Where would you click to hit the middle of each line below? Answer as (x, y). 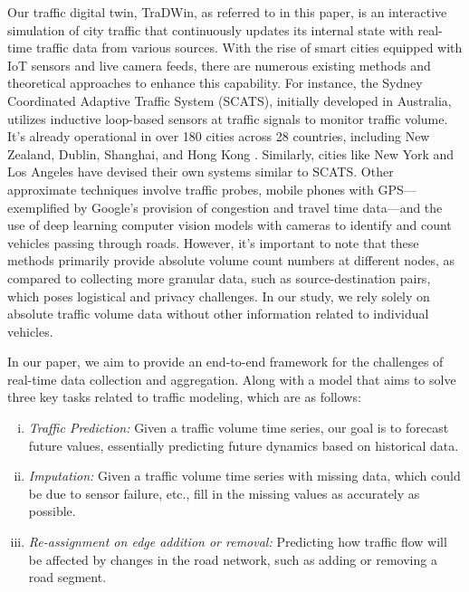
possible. (52, 511)
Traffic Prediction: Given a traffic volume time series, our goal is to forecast (239, 428)
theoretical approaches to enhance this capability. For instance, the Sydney (215, 83)
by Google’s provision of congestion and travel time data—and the (258, 207)
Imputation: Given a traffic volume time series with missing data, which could (244, 476)
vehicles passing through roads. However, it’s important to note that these (213, 242)
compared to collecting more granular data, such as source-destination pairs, (219, 277)
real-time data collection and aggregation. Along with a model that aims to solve (232, 379)
